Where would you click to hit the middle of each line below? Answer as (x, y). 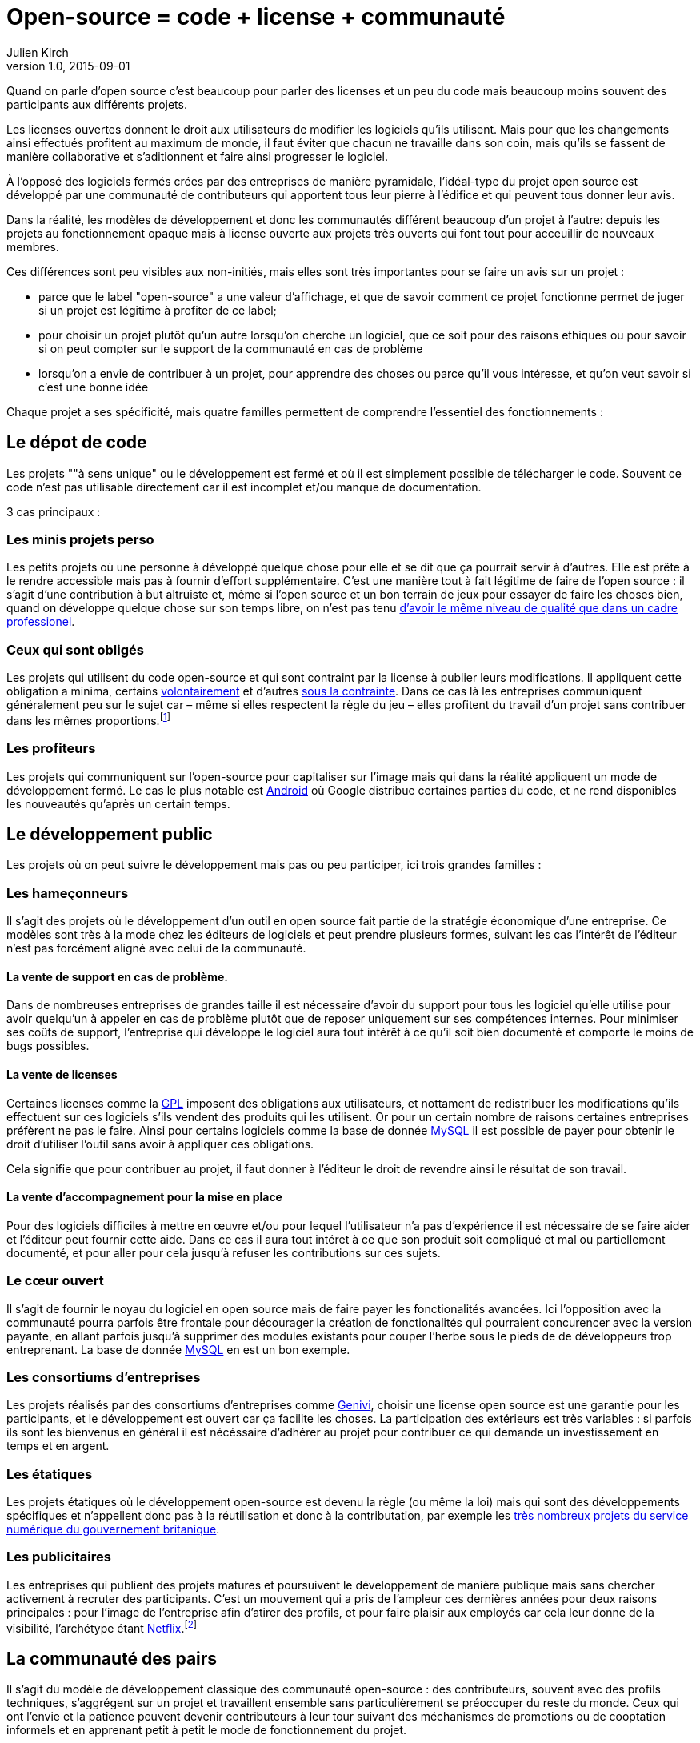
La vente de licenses (62, 1074)
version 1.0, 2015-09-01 (68, 66)
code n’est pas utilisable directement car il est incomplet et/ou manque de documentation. (244, 487)
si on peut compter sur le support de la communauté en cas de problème (231, 348)
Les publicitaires (59, 1557)
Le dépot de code (77, 443)
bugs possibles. (48, 1046)
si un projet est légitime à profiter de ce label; (158, 310)
